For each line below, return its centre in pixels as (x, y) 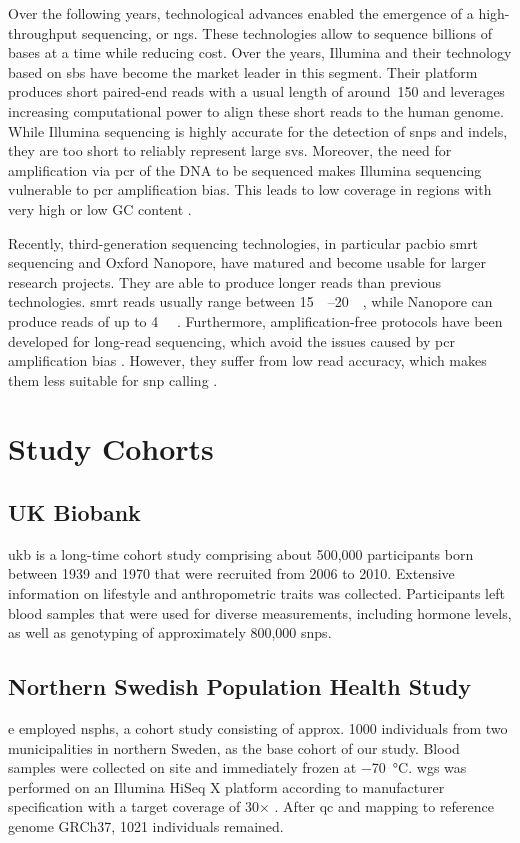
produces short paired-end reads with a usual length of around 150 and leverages (256, 91)
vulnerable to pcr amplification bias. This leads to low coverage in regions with (250, 189)
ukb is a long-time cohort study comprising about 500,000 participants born (241, 553)
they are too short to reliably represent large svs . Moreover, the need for (230, 150)
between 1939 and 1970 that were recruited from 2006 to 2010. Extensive (231, 573)
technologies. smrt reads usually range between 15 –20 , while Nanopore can (250, 301)
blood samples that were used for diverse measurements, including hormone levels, (260, 612)
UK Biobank (74, 512)
